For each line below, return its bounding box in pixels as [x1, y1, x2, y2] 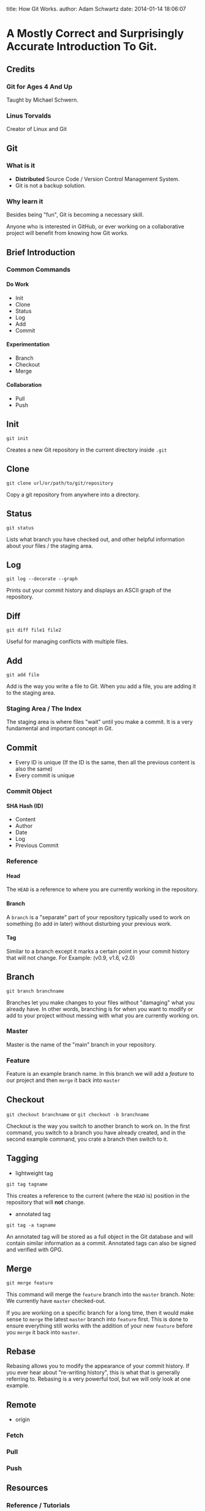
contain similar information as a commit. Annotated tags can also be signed [6, 1239, 196, 1247]
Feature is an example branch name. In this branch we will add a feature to [6, 1070, 195, 1078]
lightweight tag [15, 1169, 53, 1177]
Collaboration [6, 381, 42, 389]
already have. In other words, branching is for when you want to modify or [6, 1005, 193, 1012]
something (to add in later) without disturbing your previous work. [6, 920, 173, 927]
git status [6, 524, 34, 531]
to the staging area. [6, 688, 56, 696]
